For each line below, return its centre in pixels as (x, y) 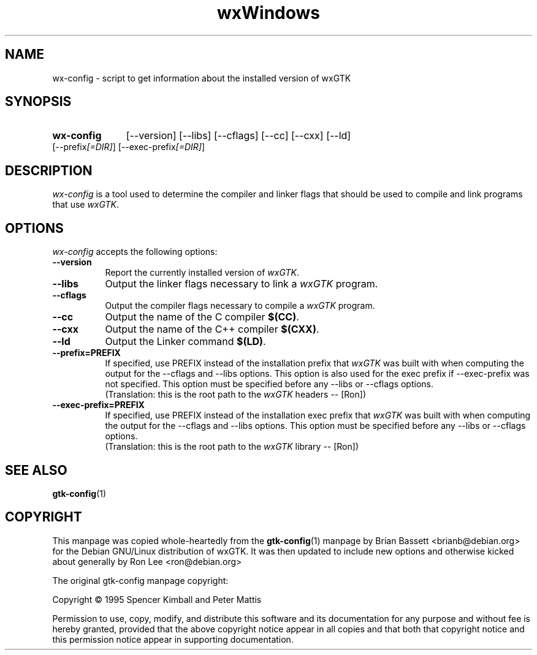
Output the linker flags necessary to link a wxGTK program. (242, 284)
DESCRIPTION (49, 170)
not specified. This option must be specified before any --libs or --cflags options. (269, 384)
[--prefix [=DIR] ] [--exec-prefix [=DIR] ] (128, 147)
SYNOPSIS (38, 102)
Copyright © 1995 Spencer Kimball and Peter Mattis (157, 599)
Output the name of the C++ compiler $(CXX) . (212, 329)
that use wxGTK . (86, 205)
